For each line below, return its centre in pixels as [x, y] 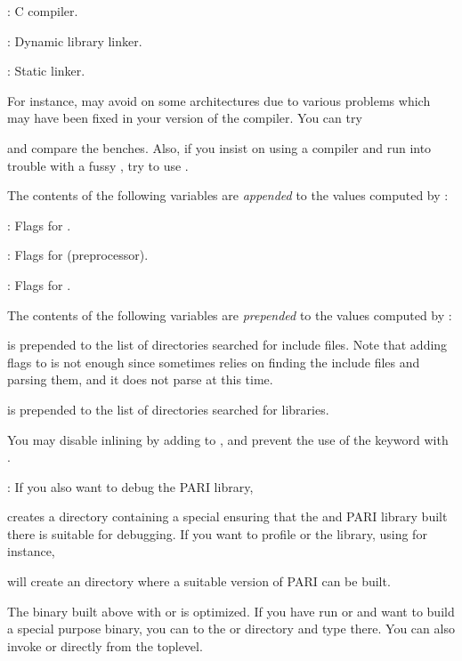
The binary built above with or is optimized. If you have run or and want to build [231, 611]
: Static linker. [46, 71]
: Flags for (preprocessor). [78, 255]
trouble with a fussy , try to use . [98, 165]
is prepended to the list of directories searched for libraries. [168, 409]
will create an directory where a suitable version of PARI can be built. [199, 581]
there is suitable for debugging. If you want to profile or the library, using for [217, 533]
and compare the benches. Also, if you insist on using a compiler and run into [219, 147]
